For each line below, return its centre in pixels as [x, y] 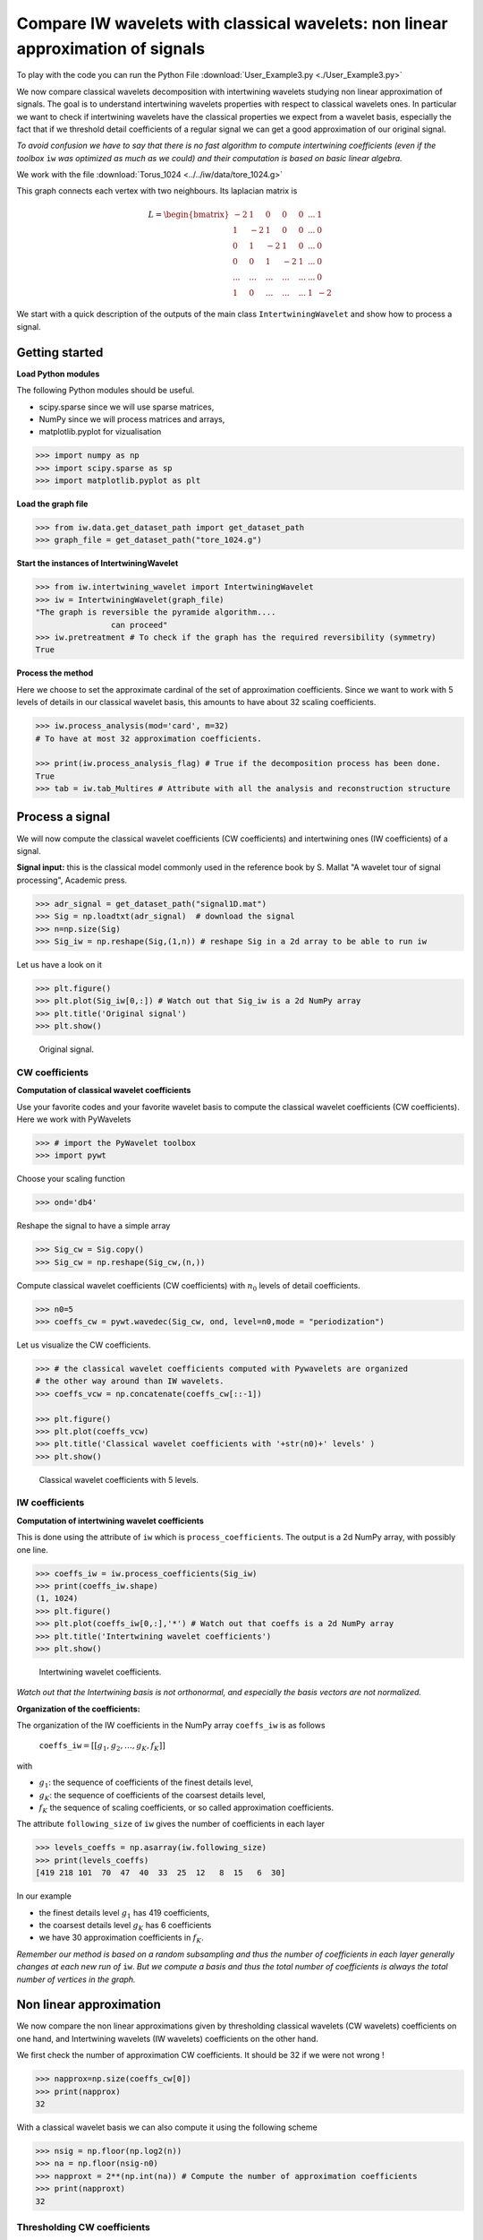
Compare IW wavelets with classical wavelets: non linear [232, 23]
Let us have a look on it [59, 964]
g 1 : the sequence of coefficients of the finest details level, [146, 1783]
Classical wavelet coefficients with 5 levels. [119, 1479]
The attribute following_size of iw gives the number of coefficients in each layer [171, 1824]
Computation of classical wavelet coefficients [104, 1090]
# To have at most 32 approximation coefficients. [149, 738]
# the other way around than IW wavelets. [130, 1381]
